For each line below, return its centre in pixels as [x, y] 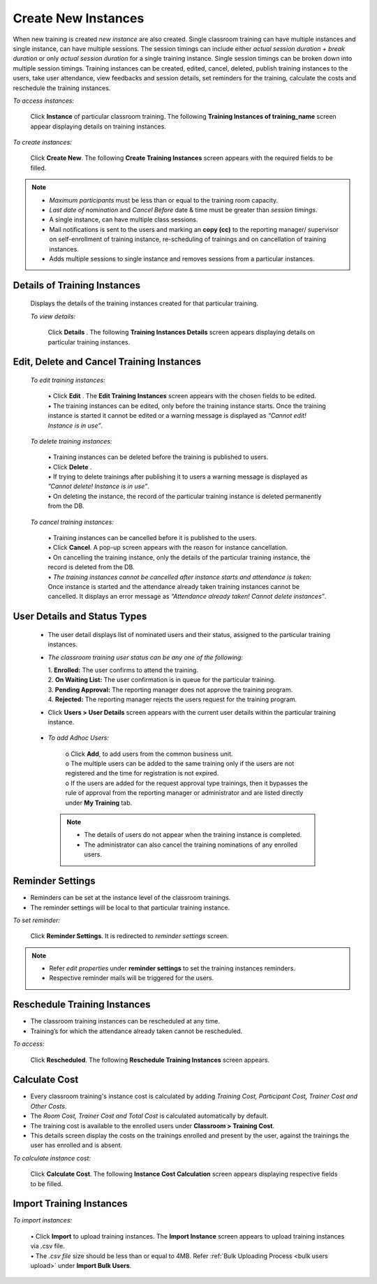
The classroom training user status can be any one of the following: [146, 657]
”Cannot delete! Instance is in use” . [99, 486]
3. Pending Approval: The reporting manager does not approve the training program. [170, 690]
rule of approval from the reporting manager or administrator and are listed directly [184, 793]
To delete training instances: [71, 441]
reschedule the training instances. [62, 88]
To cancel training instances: [72, 522]
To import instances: [43, 1220]
